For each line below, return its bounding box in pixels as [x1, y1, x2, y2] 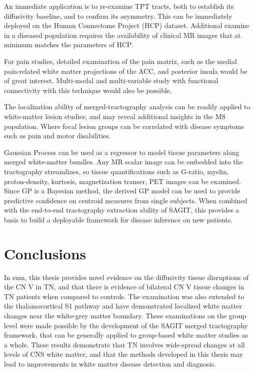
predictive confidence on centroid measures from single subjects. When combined [4, 195, 248, 205]
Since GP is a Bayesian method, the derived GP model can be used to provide [4, 186, 240, 196]
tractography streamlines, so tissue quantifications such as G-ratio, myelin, [4, 166, 229, 176]
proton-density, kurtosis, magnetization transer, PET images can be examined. [4, 176, 241, 186]
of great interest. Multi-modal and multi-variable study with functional [4, 75, 219, 86]
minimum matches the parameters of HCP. [4, 39, 133, 50]
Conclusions [4, 243, 86, 263]
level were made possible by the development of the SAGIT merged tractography [4, 320, 248, 330]
